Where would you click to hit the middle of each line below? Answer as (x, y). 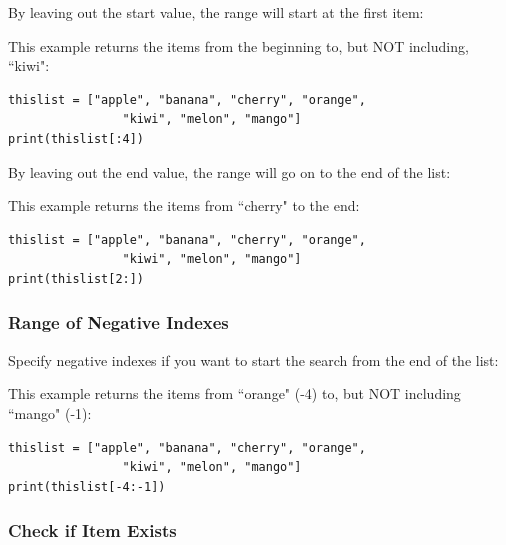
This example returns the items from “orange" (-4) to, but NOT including (234, 393)
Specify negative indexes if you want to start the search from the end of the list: (253, 359)
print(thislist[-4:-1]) (87, 486)
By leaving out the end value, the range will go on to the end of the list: (229, 171)
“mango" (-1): (50, 412)
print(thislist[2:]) (76, 278)
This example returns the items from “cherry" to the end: (184, 205)
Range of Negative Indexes (118, 322)
